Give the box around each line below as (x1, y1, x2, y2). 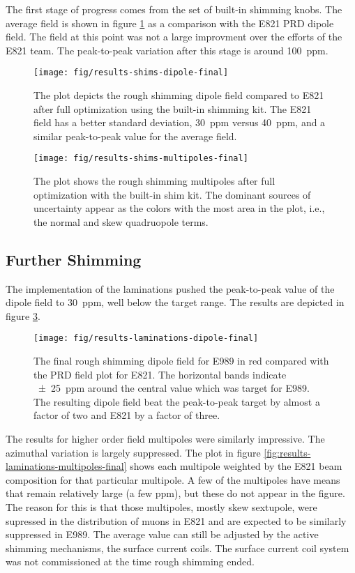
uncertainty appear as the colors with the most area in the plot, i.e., (33, 201, 325, 215)
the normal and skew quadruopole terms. (33, 214, 209, 229)
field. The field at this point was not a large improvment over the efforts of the (6, 29, 342, 44)
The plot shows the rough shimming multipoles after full (33, 174, 275, 188)
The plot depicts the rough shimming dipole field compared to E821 (33, 88, 324, 102)
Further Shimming (6, 248, 142, 270)
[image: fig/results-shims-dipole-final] (33, 68, 229, 78)
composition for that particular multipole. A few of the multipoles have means (6, 472, 340, 487)
